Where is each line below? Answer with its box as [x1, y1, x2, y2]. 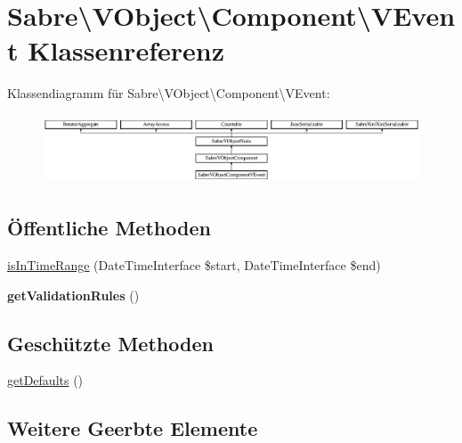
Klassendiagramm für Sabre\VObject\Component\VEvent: [7, 84, 330, 103]
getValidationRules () [7, 285, 140, 304]
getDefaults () [7, 371, 84, 390]
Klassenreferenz [28, 32, 224, 69]
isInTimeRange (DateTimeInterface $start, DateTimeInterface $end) [7, 256, 381, 275]
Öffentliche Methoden [7, 214, 211, 242]
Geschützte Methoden [7, 329, 214, 357]
